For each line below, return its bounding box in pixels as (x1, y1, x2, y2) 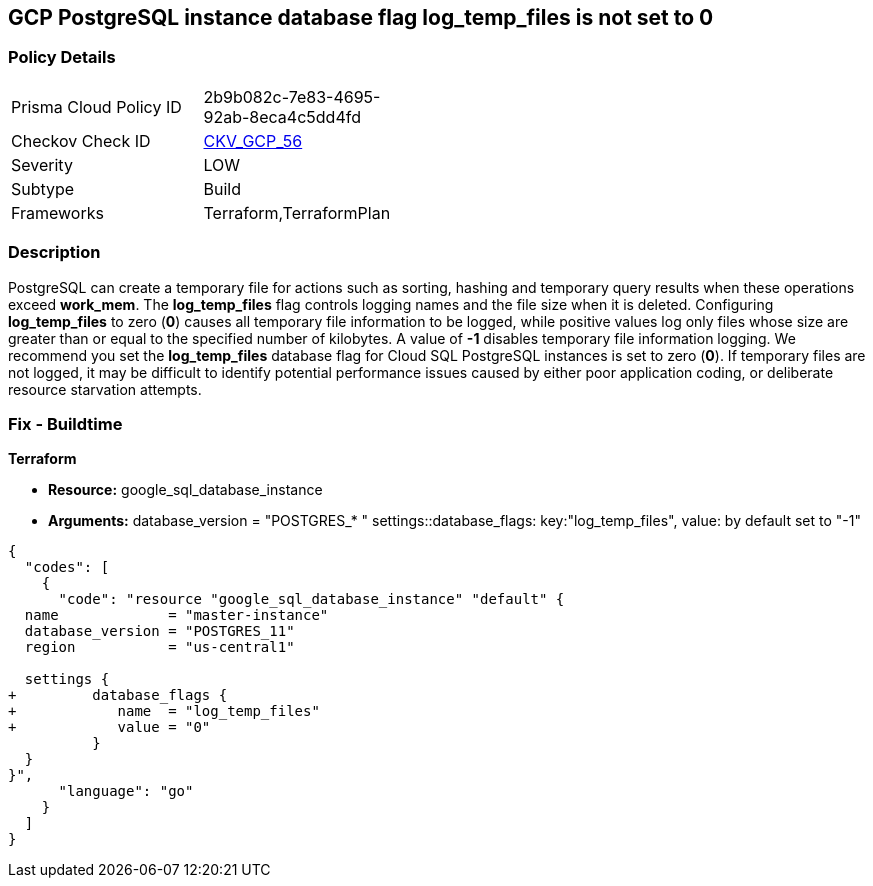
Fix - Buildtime (8, 413, 123, 434)
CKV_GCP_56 (203, 130, 303, 151)
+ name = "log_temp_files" (8, 703, 320, 720)
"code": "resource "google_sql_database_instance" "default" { (58, 591, 565, 608)
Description (8, 242, 101, 263)
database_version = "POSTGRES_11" (24, 623, 295, 640)
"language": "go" (58, 783, 194, 800)
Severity (11, 154, 73, 175)
